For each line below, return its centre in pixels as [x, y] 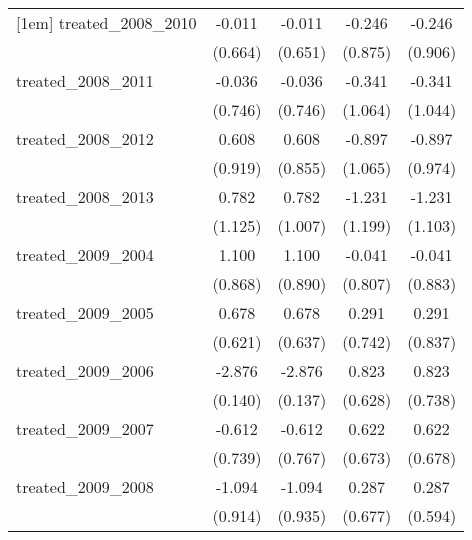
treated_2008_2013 [85, 196]
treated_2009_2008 [85, 486]
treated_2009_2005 [85, 312]
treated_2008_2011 [85, 80]
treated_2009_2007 [85, 428]
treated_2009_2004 [85, 254]
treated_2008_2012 [85, 138]
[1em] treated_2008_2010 [106, 22]
